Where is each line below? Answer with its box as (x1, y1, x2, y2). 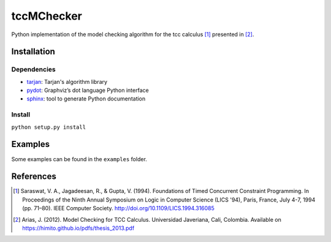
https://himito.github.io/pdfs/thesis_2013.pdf (22, 224, 135, 232)
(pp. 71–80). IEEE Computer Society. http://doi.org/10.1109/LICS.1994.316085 (22, 205, 215, 212)
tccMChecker (11, 9, 83, 23)
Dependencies (11, 65, 56, 74)
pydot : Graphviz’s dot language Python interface (26, 86, 150, 94)
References (11, 172, 56, 182)
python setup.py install (11, 123, 86, 130)
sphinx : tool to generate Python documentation (26, 95, 146, 102)
